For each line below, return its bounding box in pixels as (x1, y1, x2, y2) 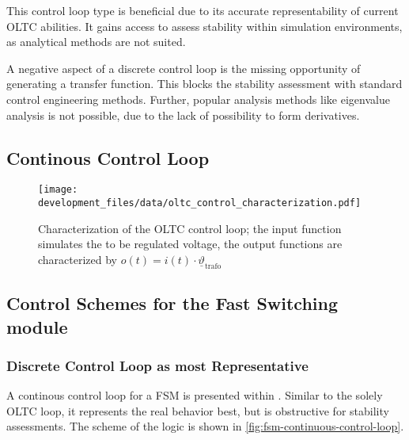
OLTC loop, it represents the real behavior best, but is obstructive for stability (6, 402, 389, 419)
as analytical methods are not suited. (6, 33, 186, 50)
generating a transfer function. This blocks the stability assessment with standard (6, 75, 403, 92)
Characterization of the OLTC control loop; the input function (38, 220, 342, 236)
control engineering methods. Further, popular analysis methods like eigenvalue (6, 90, 390, 107)
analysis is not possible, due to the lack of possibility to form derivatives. (6, 106, 360, 123)
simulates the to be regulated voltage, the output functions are (38, 235, 343, 252)
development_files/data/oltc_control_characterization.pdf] (38, 197, 362, 209)
